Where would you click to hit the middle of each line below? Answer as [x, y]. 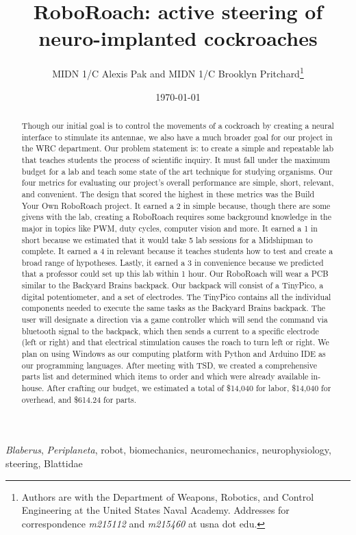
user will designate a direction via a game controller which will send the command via [175, 320]
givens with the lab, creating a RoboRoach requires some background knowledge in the [176, 217]
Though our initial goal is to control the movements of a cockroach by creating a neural [178, 125]
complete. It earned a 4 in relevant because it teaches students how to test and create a [177, 251]
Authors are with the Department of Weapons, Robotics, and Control [168, 496]
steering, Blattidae [44, 463]
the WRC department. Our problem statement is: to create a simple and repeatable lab [178, 148]
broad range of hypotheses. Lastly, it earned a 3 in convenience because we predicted [173, 262]
